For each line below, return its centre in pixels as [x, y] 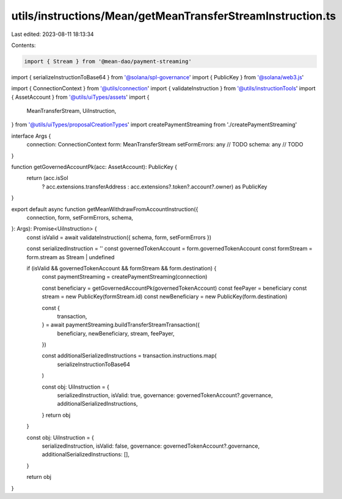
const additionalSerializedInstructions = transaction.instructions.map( [129, 356]
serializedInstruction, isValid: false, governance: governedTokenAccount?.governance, [151, 446]
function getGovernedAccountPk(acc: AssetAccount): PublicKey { [94, 167]
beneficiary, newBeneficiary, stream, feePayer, [116, 333]
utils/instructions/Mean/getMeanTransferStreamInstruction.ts [173, 16]
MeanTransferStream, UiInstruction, [71, 111]
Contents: [24, 45]
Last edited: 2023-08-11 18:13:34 [53, 34]
